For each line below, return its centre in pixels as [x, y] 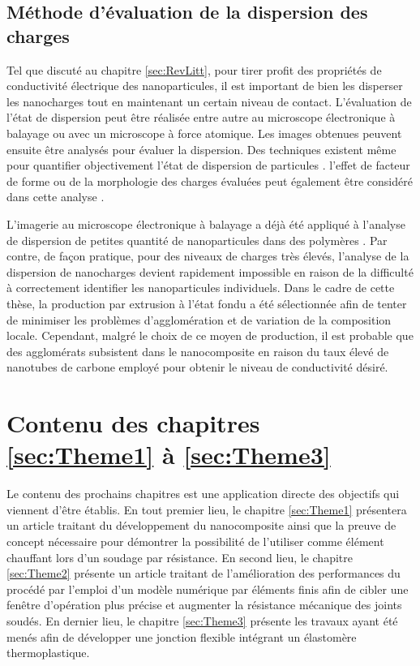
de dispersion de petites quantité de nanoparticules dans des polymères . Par [197, 240]
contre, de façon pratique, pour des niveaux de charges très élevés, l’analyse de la [208, 256]
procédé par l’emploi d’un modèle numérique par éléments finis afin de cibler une [208, 589]
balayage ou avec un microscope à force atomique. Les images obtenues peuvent [204, 133]
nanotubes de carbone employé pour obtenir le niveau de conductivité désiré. [197, 367]
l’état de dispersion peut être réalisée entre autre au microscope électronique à [201, 117]
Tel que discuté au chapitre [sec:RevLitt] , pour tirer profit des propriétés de [194, 69]
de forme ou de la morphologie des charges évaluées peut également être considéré [210, 180]
